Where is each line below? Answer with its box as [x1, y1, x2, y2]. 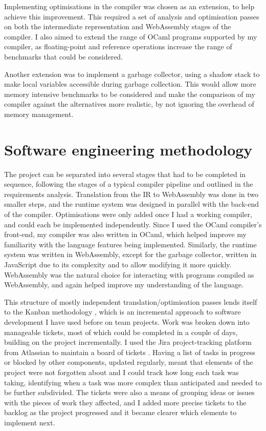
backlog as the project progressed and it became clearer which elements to [4, 407, 237, 418]
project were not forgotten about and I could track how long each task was [4, 366, 239, 377]
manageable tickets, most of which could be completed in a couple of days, [4, 326, 238, 337]
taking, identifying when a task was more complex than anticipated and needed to [4, 377, 262, 387]
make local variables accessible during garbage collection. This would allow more [4, 79, 256, 89]
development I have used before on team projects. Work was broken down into [4, 316, 250, 327]
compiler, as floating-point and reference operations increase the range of [4, 41, 232, 52]
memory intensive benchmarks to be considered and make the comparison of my [4, 88, 255, 99]
